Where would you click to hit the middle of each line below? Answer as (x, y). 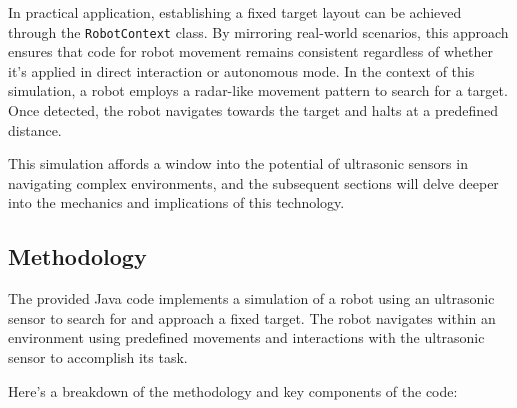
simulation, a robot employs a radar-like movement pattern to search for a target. (258, 90)
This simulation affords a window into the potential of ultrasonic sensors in (238, 163)
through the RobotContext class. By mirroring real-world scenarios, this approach (258, 31)
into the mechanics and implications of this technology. (176, 202)
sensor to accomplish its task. (98, 356)
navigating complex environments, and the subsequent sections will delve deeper (253, 182)
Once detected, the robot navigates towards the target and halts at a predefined (253, 110)
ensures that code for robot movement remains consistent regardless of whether (250, 51)
